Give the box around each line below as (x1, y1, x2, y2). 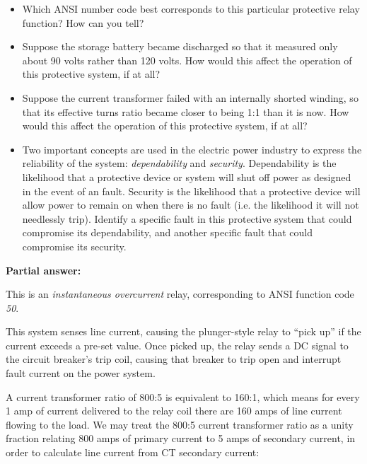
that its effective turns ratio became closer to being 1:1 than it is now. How (22, 104, 349, 119)
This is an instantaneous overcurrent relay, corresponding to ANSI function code (6, 286, 354, 301)
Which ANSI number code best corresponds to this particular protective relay (22, 1, 360, 16)
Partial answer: (6, 262, 81, 277)
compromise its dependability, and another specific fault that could (22, 225, 313, 240)
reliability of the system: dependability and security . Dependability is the (22, 156, 337, 170)
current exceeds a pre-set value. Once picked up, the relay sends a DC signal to (6, 337, 349, 352)
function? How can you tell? (22, 15, 144, 30)
